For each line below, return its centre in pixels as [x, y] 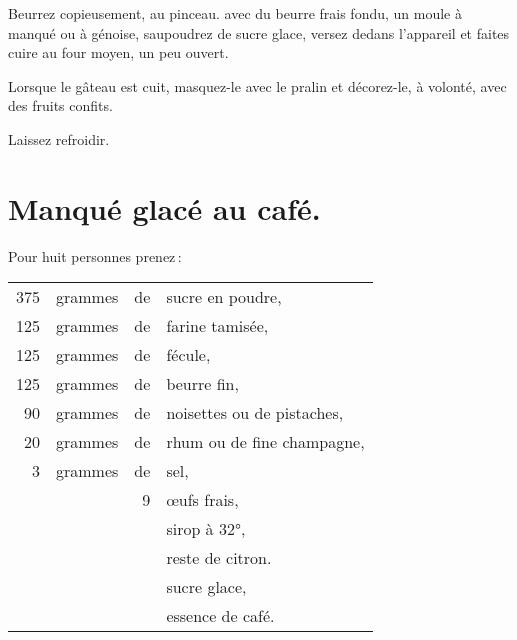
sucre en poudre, [224, 297]
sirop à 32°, [206, 529]
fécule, [188, 355]
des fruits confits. [60, 105]
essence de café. [220, 616]
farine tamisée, [217, 326]
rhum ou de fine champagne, [265, 442]
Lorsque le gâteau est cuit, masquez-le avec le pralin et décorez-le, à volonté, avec [257, 85]
